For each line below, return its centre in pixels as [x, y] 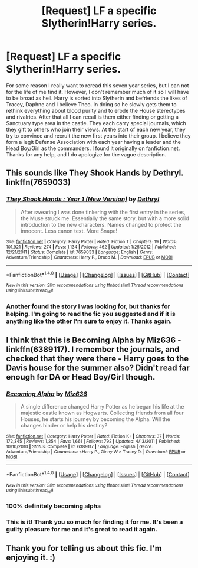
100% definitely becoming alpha [54, 506]
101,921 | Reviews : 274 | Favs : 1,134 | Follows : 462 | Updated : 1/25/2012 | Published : [91, 247]
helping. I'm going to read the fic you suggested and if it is [91, 314]
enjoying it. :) [31, 558]
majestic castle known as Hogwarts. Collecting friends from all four [102, 413]
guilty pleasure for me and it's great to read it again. [82, 530]
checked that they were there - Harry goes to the [98, 358]
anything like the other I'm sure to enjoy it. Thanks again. [89, 321]
